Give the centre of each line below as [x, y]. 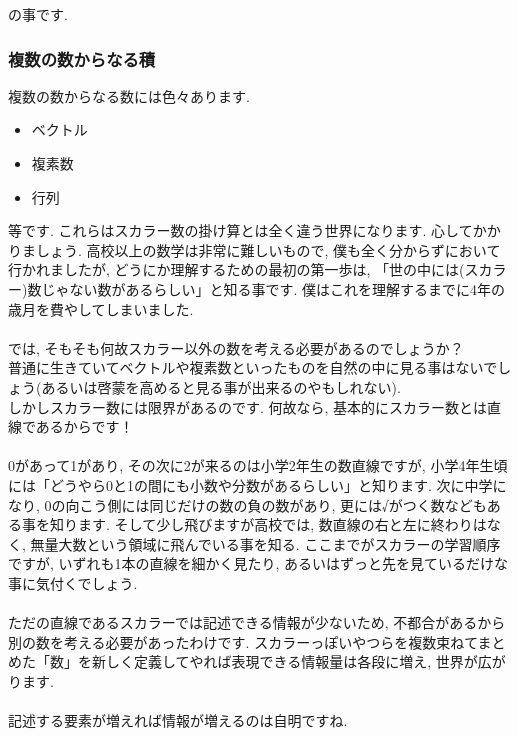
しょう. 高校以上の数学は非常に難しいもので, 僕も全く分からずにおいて [268, 249]
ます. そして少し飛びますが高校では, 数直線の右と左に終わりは [282, 524]
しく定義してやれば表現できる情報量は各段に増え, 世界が [291, 661]
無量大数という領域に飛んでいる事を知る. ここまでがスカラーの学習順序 [265, 543]
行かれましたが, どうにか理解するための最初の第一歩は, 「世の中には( [236, 269]
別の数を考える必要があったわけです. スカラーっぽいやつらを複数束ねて [243, 641]
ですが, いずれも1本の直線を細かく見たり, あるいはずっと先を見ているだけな [258, 563]
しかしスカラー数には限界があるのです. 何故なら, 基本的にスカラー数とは [248, 406]
